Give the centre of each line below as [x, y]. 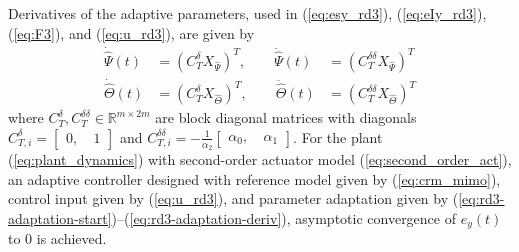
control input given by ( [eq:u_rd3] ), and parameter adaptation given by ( [233, 198]
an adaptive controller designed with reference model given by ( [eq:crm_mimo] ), [254, 178]
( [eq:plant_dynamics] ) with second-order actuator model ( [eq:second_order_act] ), [260, 158]
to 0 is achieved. [57, 238]
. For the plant [338, 136]
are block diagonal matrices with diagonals [286, 117]
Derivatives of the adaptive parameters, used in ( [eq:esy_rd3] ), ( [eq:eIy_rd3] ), [247, 13]
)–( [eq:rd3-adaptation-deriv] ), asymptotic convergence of [284, 217]
